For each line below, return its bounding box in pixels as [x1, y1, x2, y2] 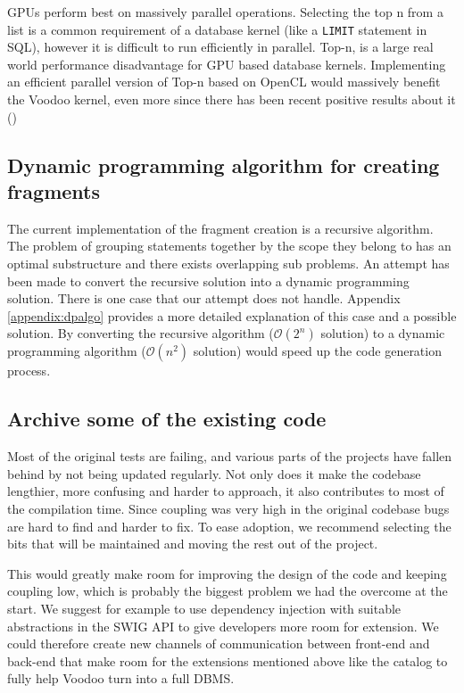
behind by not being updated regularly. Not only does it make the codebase [7, 464, 421, 483]
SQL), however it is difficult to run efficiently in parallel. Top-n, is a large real [7, 37, 434, 56]
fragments [7, 177, 100, 204]
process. [7, 361, 51, 380]
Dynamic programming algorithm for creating [7, 151, 440, 178]
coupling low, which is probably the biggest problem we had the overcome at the [7, 582, 448, 600]
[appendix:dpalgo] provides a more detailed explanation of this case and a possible [7, 306, 457, 325]
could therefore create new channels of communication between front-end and [7, 634, 430, 653]
